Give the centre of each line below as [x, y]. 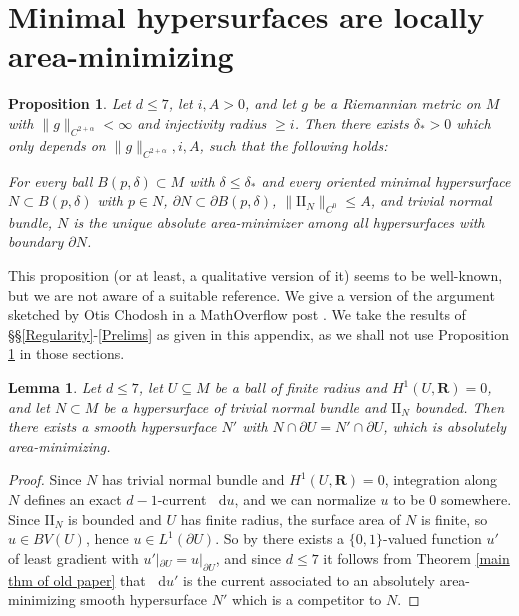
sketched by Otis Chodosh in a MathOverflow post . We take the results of [237, 314]
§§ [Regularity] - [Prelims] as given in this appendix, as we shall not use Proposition [258, 333]
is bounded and [115, 518]
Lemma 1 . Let [54, 387]
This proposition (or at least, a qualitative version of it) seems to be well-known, [255, 275]
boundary [36, 241]
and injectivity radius [202, 122]
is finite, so [454, 518]
